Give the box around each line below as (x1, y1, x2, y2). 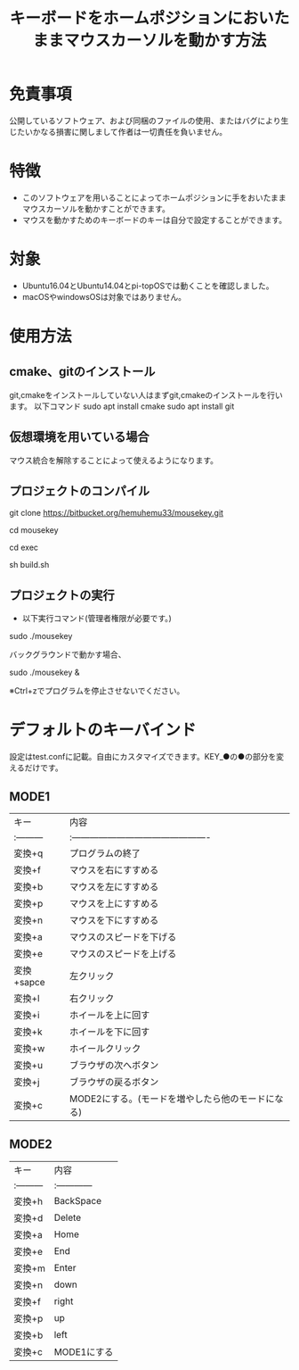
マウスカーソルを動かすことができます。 (21, 203, 171, 214)
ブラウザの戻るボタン (69, 1076, 159, 1088)
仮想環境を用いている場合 (9, 429, 149, 444)
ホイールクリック (69, 1042, 141, 1054)
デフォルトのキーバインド (9, 720, 197, 741)
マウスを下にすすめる (69, 914, 159, 926)
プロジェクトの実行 (9, 587, 115, 602)
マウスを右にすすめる (69, 864, 159, 876)
